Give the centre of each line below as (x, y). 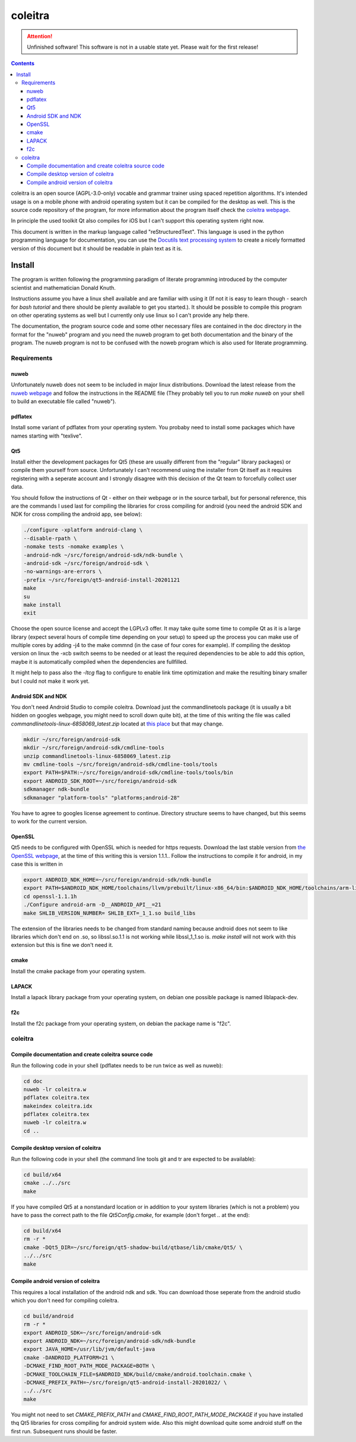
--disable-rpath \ (50, 538)
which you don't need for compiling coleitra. (65, 1300)
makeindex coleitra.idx (58, 1106)
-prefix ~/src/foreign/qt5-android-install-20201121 (102, 580)
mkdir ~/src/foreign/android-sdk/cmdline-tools (94, 748)
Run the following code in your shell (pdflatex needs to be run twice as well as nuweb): (117, 1065)
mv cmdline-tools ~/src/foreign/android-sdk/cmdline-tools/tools (120, 764)
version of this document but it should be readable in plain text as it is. (97, 248)
